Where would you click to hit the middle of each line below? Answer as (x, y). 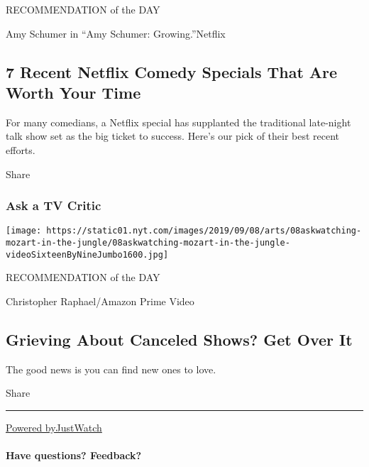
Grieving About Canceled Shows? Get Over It (179, 339)
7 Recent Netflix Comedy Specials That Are (172, 71)
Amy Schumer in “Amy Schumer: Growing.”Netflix (116, 33)
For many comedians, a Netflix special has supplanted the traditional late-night (178, 122)
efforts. (21, 149)
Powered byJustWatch (54, 427)
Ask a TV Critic (54, 205)
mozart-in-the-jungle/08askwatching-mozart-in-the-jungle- (148, 243)
